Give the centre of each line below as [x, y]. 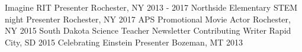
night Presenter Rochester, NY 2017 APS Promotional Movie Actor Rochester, [148, 19]
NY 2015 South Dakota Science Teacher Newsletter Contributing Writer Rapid [148, 30]
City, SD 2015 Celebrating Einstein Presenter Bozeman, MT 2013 [124, 42]
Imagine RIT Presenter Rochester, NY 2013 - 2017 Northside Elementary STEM [151, 7]
